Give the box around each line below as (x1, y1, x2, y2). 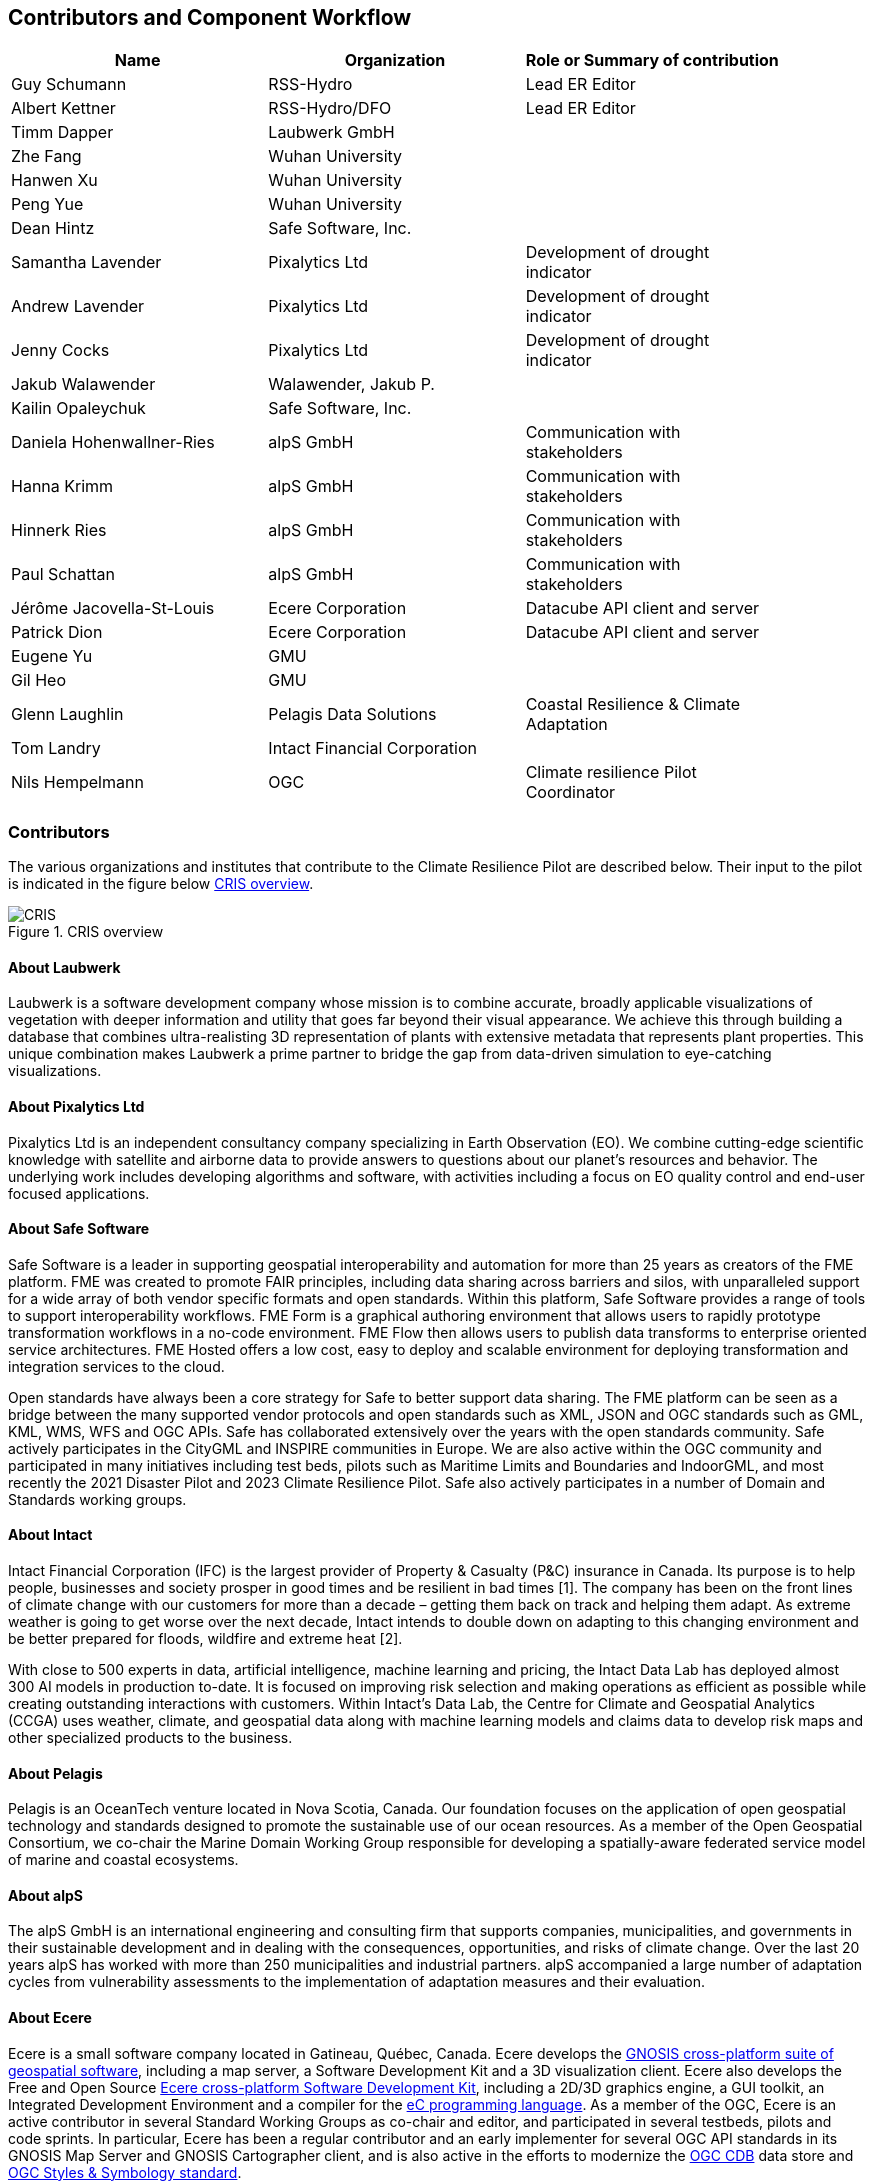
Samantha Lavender (11, 252, 162, 273)
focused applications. (8, 1184, 150, 1202)
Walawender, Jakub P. (268, 374, 435, 395)
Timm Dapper (11, 122, 114, 143)
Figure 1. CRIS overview (8, 923, 164, 941)
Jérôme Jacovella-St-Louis (11, 598, 215, 619)
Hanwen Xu (11, 170, 98, 191)
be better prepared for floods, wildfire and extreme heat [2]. (8, 1630, 403, 1648)
